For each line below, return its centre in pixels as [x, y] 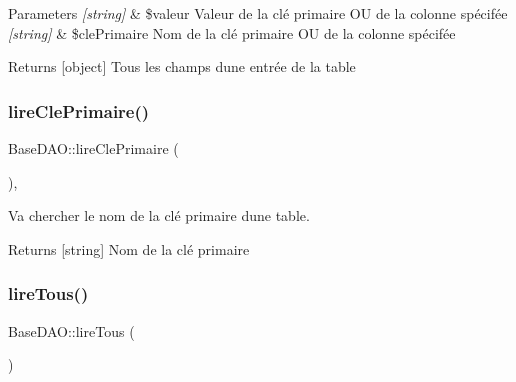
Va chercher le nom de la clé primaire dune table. [159, 215]
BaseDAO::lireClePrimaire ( [93, 148]
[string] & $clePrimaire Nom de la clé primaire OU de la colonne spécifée [232, 32]
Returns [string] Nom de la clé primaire [129, 248]
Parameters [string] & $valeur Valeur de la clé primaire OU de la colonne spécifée [258, 13]
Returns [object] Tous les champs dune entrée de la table [182, 66]
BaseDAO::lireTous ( [71, 330]
